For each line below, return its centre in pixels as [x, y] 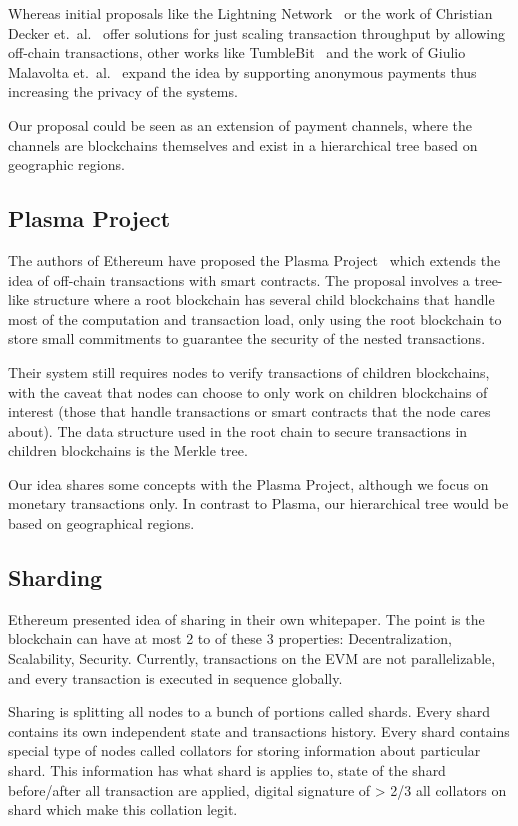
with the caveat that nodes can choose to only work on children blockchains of [248, 391]
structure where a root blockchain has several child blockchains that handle [264, 299]
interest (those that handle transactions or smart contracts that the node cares [249, 411]
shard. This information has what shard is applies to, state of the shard [227, 770]
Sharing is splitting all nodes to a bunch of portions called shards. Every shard [249, 711]
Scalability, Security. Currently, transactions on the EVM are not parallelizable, [252, 658]
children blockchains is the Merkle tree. [128, 450]
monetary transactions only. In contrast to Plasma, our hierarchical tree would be [258, 503]
